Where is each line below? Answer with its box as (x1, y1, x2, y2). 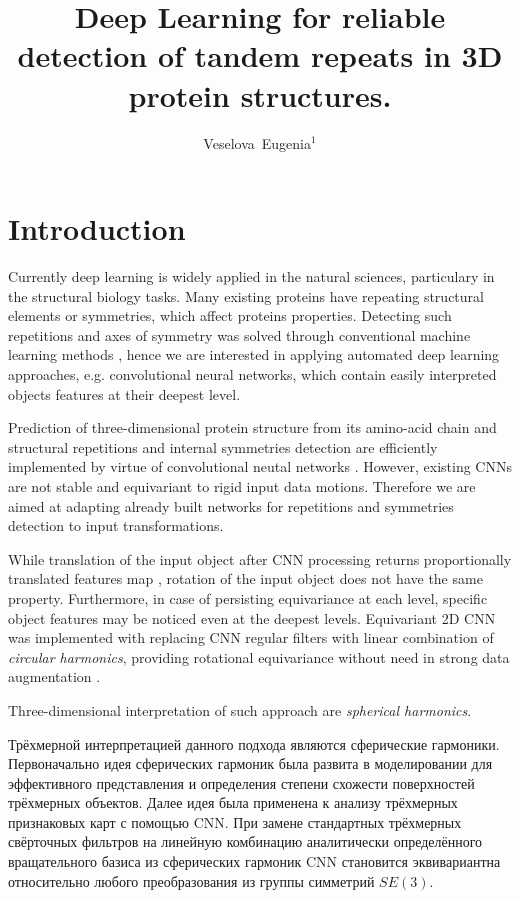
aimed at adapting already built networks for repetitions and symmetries (8, 495, 454, 516)
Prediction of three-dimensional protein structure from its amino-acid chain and (8, 417, 497, 438)
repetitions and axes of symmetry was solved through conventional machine (8, 324, 471, 345)
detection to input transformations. (8, 515, 224, 536)
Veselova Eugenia (203, 132, 311, 153)
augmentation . (8, 666, 101, 687)
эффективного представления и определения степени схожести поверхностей (8, 772, 475, 793)
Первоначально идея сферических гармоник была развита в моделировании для (8, 753, 493, 774)
